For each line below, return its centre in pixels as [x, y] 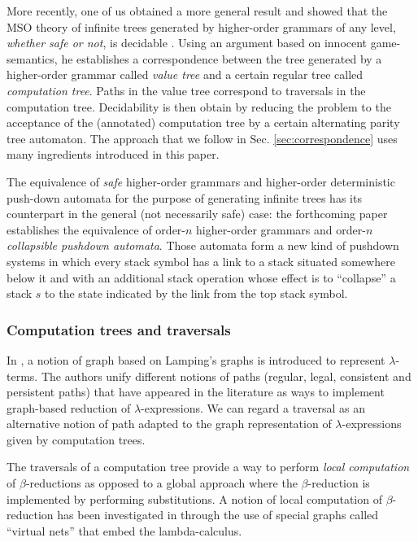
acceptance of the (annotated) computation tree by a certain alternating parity [203, 122]
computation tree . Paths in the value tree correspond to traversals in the [186, 90]
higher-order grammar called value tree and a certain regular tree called [185, 74]
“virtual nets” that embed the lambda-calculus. [124, 530]
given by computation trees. [76, 439]
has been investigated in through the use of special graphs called [218, 515]
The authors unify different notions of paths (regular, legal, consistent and [226, 376]
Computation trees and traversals [119, 329]
